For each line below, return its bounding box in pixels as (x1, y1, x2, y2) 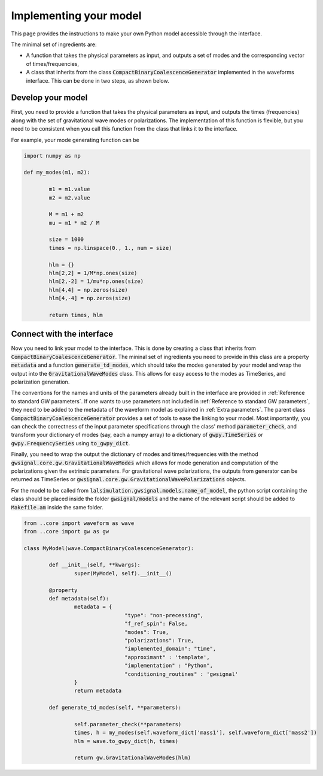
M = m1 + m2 (48, 211, 84, 218)
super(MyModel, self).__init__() (74, 570, 172, 576)
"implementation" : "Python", (124, 662, 214, 669)
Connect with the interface (11, 329, 114, 339)
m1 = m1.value (48, 186, 90, 193)
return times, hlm (48, 312, 103, 318)
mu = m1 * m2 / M (48, 219, 100, 226)
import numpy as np (23, 152, 81, 159)
